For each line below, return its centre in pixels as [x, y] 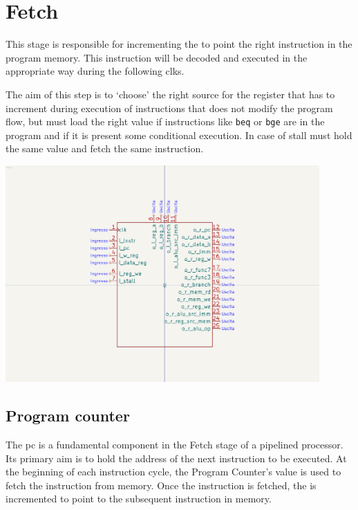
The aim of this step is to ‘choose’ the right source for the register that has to [170, 94]
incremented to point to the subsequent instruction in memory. [139, 499]
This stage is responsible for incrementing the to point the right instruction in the [179, 44]
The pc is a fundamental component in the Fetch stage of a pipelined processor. [175, 444]
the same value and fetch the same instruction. [105, 148]
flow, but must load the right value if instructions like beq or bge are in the [165, 121]
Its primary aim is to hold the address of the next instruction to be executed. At [176, 458]
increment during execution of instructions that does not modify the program [169, 108]
